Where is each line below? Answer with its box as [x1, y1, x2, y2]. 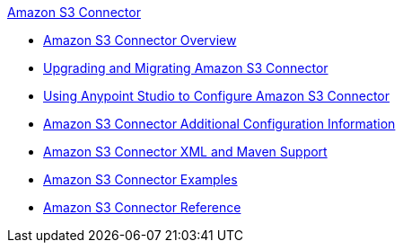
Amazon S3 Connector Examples [43, 172, 238, 187]
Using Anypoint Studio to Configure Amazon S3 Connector [43, 88, 390, 103]
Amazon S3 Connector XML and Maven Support [43, 144, 328, 159]
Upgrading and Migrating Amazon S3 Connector [43, 60, 329, 76]
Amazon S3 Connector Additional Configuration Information [43, 116, 396, 131]
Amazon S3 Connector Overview [43, 32, 237, 48]
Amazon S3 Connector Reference [43, 200, 241, 215]
